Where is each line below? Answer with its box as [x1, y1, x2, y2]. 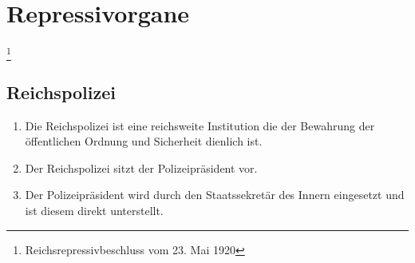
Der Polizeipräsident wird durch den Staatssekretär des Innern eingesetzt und [25, 186, 405, 203]
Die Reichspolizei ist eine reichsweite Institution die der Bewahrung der [25, 117, 375, 133]
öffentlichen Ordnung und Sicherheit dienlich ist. [25, 133, 263, 149]
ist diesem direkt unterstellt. [25, 202, 164, 219]
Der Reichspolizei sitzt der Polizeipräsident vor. [25, 159, 258, 176]
